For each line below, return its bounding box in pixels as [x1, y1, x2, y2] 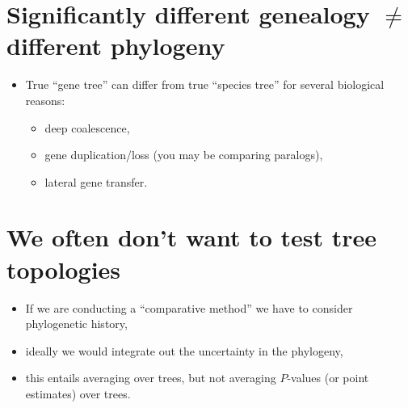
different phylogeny [6, 29, 225, 62]
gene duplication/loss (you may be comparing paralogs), [44, 146, 323, 163]
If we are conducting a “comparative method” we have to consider [25, 299, 353, 316]
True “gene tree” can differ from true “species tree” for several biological [25, 76, 385, 93]
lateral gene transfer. [44, 173, 148, 190]
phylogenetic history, [25, 315, 128, 332]
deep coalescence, [44, 119, 130, 136]
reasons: [25, 91, 65, 108]
